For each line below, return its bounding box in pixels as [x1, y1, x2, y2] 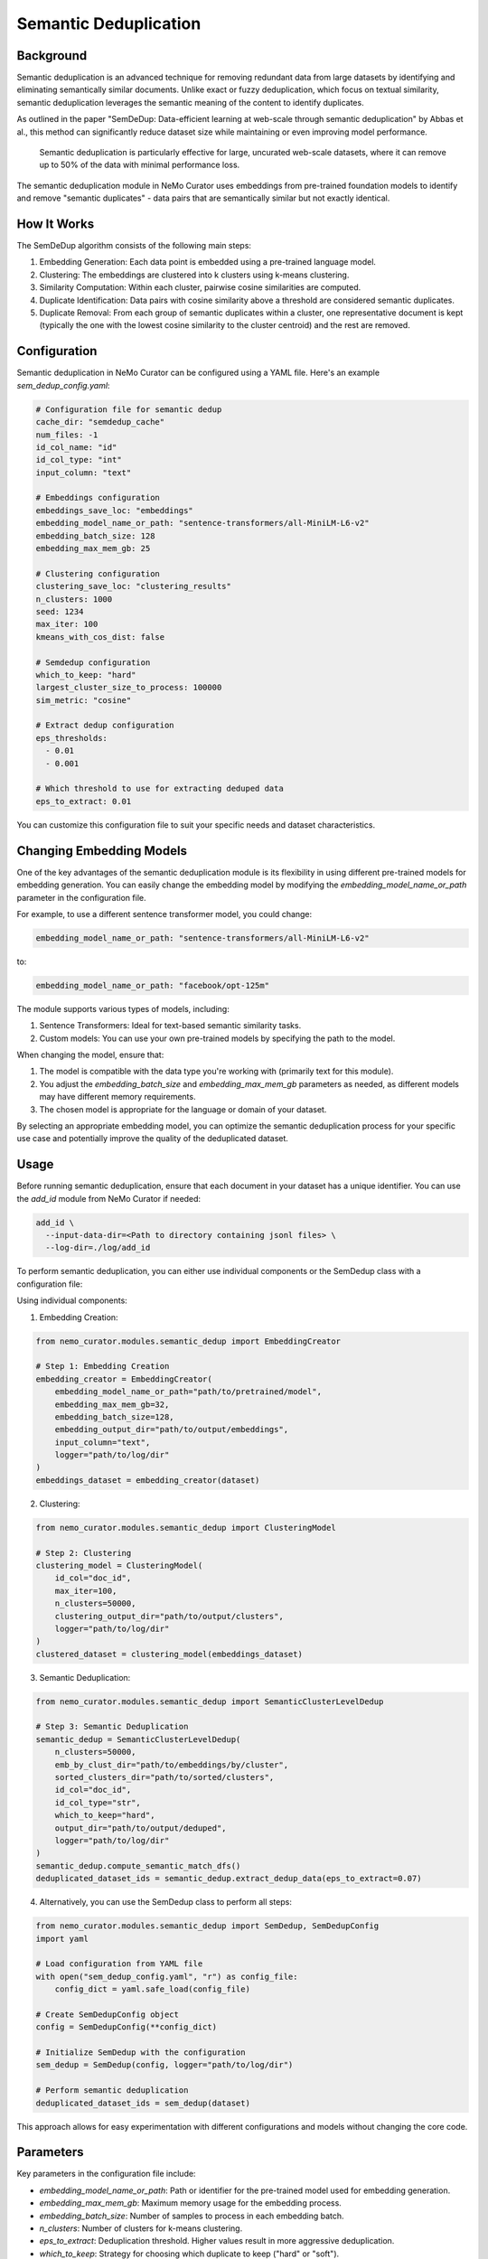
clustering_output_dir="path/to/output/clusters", [54, 1611, 284, 1621]
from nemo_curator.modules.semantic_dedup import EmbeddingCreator [35, 1336, 342, 1346]
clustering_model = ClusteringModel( [35, 1560, 203, 1570]
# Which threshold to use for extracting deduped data [35, 783, 284, 794]
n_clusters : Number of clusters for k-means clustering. [39, 2223, 243, 2234]
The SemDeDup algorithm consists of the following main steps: [16, 240, 252, 251]
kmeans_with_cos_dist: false [35, 632, 165, 642]
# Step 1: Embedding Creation [35, 1361, 170, 1372]
